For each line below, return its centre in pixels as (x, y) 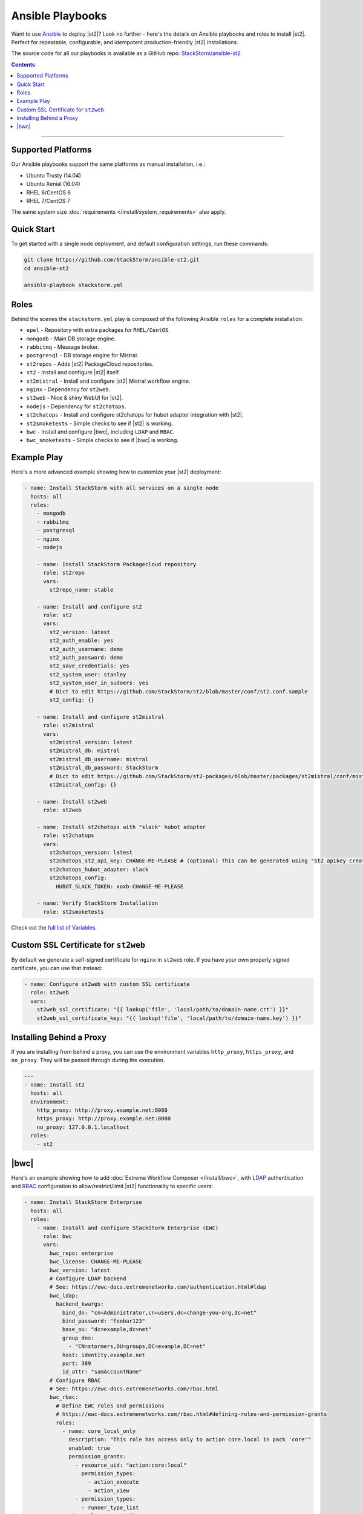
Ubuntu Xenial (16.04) (54, 184)
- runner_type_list (110, 1507)
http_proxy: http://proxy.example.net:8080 (102, 1110)
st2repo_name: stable (81, 590)
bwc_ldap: (64, 1295)
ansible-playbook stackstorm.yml (74, 285)
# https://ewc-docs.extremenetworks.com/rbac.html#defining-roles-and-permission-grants (191, 1414)
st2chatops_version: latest (91, 853)
